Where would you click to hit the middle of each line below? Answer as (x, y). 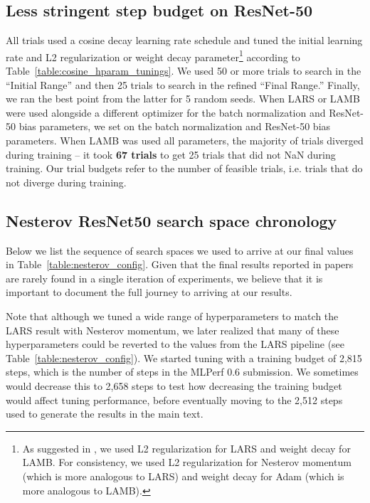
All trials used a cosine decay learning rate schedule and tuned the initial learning (184, 40)
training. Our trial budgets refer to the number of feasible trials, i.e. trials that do (184, 168)
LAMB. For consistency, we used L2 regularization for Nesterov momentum (187, 462)
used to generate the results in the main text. (105, 414)
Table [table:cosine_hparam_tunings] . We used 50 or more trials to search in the (184, 71)
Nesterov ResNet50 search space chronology (171, 220)
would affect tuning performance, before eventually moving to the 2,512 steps (174, 399)
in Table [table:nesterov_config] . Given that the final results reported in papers (180, 264)
